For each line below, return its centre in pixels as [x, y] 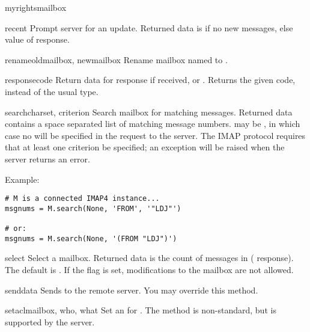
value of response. [37, 39]
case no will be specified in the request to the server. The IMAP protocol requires [155, 135]
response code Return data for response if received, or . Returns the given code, [150, 80]
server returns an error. [47, 158]
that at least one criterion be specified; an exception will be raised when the [145, 147]
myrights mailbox [36, 7]
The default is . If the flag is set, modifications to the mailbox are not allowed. [149, 269]
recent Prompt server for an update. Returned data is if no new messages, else [149, 27]
